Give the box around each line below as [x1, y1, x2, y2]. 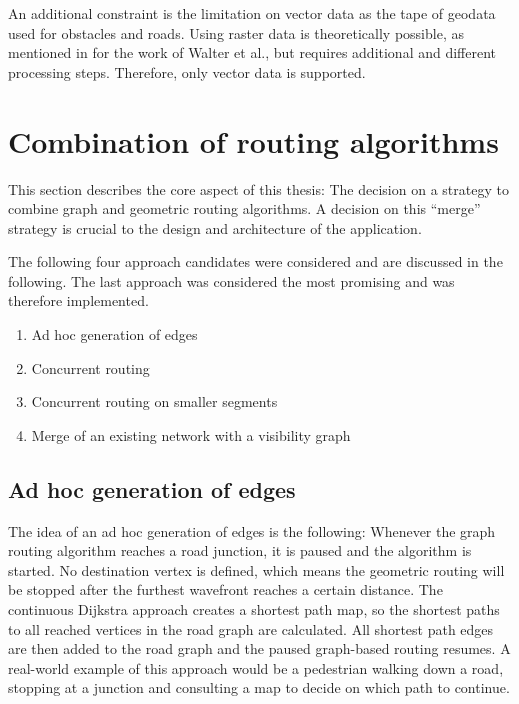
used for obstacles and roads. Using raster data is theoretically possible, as [8, 22, 464, 43]
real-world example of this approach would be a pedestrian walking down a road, [8, 657, 504, 678]
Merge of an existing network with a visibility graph [31, 424, 351, 445]
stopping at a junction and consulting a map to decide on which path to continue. [8, 677, 510, 698]
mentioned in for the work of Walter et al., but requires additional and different [8, 42, 497, 63]
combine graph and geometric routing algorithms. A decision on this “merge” [8, 198, 481, 219]
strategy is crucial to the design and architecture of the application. [8, 217, 422, 238]
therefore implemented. [8, 290, 149, 311]
